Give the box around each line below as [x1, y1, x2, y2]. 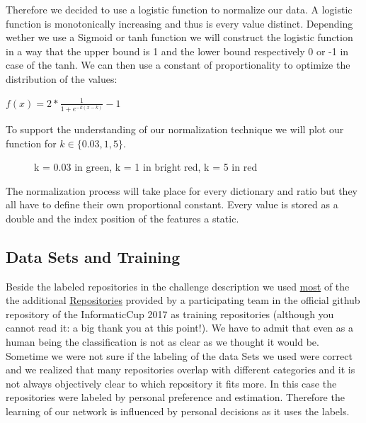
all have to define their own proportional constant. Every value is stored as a [6, 197, 338, 212]
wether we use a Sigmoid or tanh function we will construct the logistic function [6, 30, 353, 45]
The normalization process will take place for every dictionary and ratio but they [6, 183, 358, 198]
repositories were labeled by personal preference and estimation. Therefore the [6, 390, 345, 405]
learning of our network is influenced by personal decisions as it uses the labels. [6, 404, 350, 419]
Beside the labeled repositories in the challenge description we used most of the [6, 278, 350, 293]
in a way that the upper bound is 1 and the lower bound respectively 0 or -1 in [6, 43, 349, 58]
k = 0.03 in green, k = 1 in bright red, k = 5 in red [34, 159, 258, 174]
